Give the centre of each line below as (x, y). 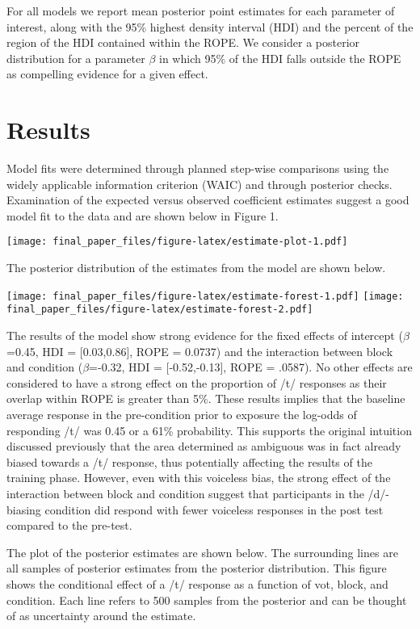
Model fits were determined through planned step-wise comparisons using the (198, 168)
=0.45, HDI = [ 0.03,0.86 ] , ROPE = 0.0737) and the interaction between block (200, 351)
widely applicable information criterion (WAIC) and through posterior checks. (199, 184)
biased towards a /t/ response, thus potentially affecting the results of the (189, 461)
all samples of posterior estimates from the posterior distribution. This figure (197, 568)
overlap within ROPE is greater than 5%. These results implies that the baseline (206, 398)
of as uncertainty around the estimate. (101, 616)
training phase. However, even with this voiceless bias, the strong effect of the (199, 478)
